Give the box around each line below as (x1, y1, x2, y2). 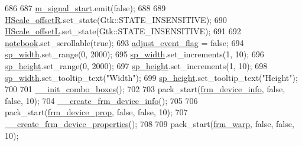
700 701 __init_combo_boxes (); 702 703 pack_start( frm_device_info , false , (5, 83, 285, 95)
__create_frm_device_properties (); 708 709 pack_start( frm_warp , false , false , (5, 117, 294, 129)
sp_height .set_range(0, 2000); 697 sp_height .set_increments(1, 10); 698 (5, 59, 268, 72)
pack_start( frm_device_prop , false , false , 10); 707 (5, 106, 188, 118)
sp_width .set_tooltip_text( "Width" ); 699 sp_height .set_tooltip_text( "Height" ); (5, 71, 298, 83)
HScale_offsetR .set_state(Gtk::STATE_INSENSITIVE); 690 (5, 13, 227, 25)
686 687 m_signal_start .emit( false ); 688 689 (5, 2, 166, 14)
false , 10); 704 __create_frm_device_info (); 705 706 (5, 94, 198, 106)
